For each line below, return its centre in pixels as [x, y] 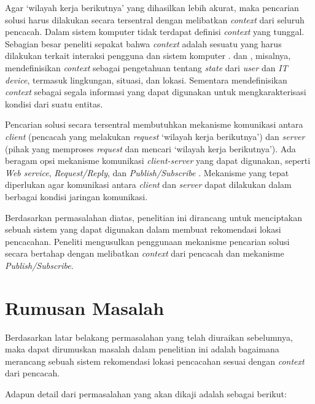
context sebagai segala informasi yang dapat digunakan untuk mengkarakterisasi [156, 92]
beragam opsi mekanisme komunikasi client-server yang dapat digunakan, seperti [158, 161]
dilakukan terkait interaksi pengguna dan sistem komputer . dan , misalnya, [148, 56]
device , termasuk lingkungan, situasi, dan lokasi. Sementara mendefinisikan [146, 80]
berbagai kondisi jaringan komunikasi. [76, 196]
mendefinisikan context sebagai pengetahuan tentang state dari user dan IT [146, 67]
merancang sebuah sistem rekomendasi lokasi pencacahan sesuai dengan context [155, 361]
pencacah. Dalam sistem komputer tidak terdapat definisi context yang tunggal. [155, 32]
